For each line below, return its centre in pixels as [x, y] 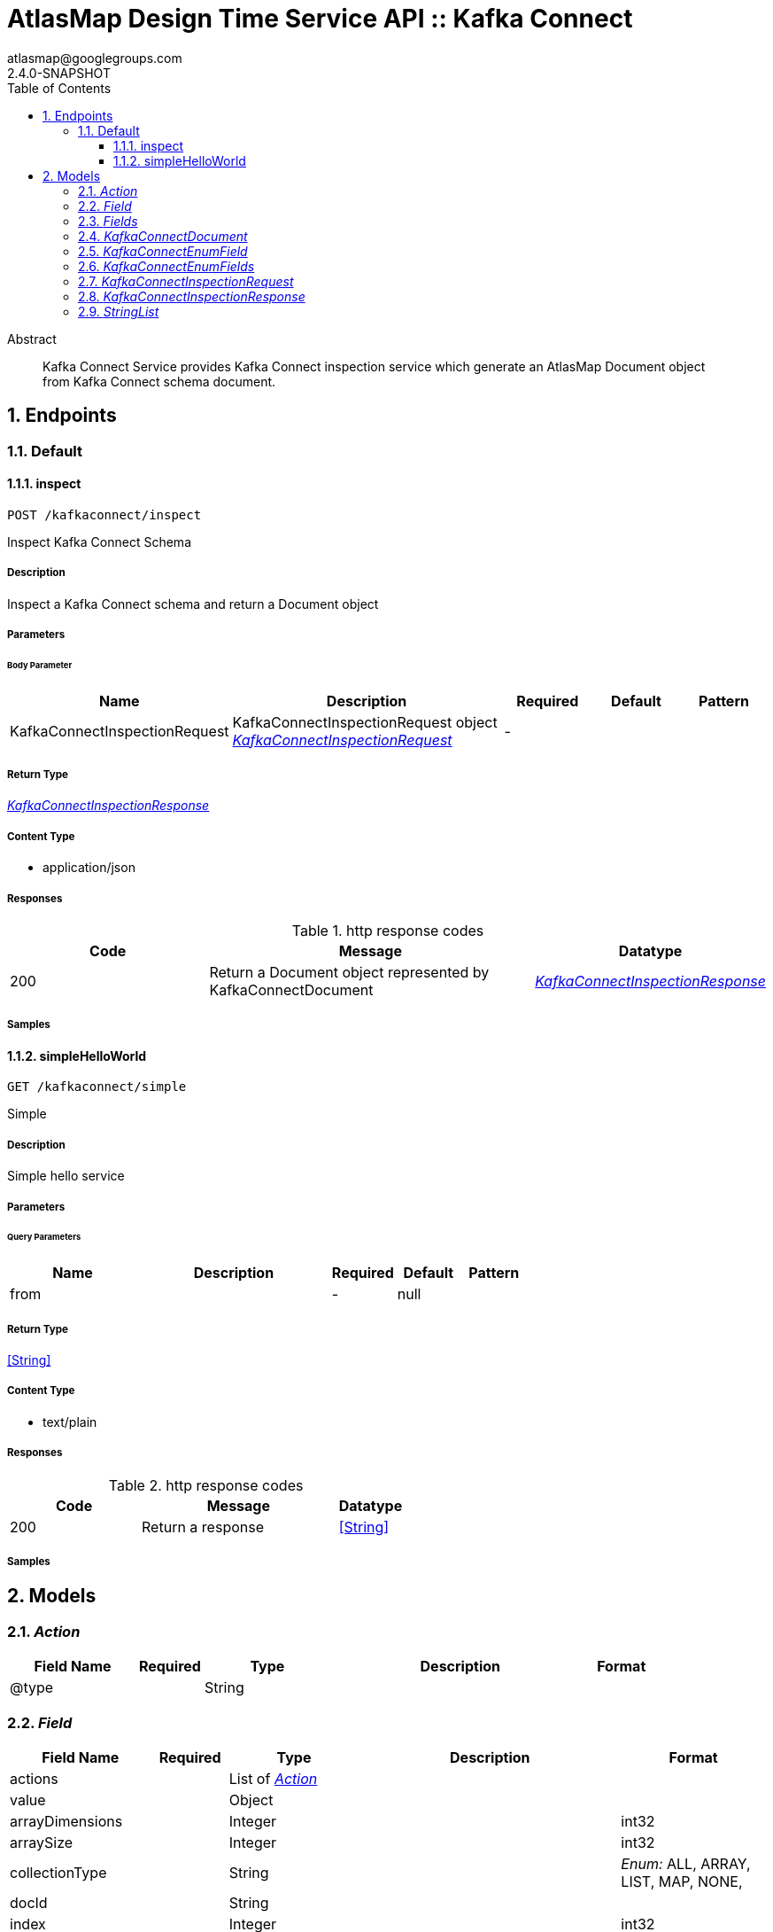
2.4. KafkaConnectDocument [163, 236]
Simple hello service [66, 1176]
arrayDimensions [66, 1821]
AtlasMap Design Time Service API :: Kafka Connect [320, 19]
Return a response [203, 1527]
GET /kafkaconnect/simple [97, 1087]
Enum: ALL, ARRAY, [686, 1863]
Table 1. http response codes [388, 931]
